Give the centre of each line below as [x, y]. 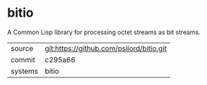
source [22, 48]
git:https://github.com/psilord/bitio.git [106, 48]
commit [23, 59]
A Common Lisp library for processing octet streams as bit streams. [104, 32]
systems [24, 71]
